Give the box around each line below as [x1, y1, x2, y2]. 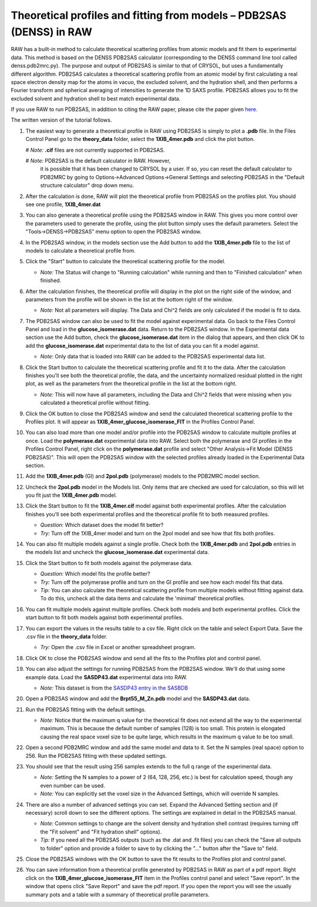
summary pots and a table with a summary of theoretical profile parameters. [25, 891, 210, 898]
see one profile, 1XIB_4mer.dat [25, 200, 101, 208]
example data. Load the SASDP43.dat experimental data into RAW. [25, 673, 188, 681]
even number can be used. [40, 782, 105, 789]
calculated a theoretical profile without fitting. [40, 399, 150, 407]
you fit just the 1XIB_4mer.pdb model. [25, 492, 117, 499]
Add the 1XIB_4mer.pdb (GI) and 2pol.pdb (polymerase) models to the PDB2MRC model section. [25, 473, 261, 480]
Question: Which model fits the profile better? [40, 570, 151, 577]
